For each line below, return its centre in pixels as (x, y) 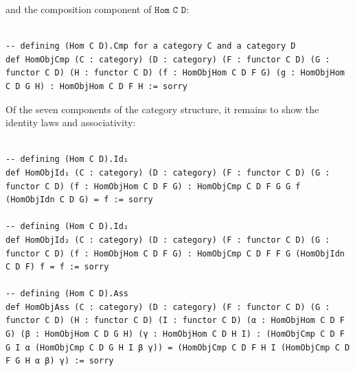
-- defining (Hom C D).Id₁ (67, 159)
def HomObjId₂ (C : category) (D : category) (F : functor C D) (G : (168, 240)
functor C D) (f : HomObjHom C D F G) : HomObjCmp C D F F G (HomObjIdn (175, 253)
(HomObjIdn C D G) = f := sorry (79, 200)
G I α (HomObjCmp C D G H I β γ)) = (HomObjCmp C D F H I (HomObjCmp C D (178, 347)
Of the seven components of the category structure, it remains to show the (162, 109)
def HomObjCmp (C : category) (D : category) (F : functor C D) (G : (168, 59)
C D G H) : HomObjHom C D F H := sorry (96, 86)
